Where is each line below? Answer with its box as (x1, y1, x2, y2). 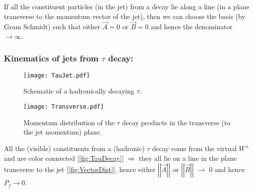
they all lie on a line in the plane (139, 153, 237, 163)
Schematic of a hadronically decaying (23, 86, 134, 96)
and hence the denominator (150, 21, 232, 32)
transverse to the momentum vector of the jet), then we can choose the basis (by (4, 11, 246, 21)
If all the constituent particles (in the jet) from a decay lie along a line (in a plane (4, 1, 250, 11)
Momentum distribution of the (23, 117, 115, 127)
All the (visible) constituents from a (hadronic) (4, 143, 145, 153)
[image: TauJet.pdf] (23, 72, 90, 79)
